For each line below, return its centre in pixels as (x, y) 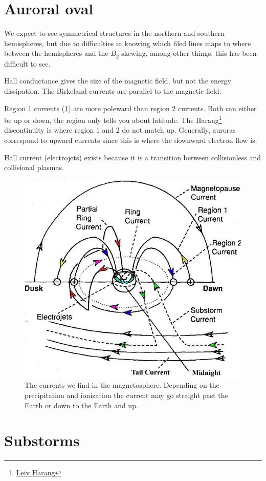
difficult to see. (27, 63)
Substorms (42, 440)
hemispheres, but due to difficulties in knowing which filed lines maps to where (128, 43)
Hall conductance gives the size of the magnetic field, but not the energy (118, 81)
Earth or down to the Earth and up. (81, 405)
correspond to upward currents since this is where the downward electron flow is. (131, 140)
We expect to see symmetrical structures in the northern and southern (115, 33)
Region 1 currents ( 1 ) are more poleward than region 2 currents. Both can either (130, 108)
